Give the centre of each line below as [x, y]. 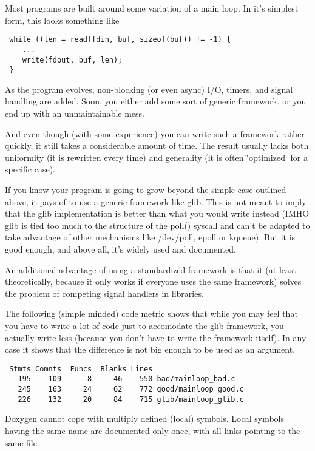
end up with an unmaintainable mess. [75, 113]
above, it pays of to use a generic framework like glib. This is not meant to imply [156, 201]
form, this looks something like [62, 20]
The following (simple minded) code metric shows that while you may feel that [151, 314]
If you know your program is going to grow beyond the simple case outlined [146, 189]
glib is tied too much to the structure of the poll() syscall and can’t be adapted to [157, 225]
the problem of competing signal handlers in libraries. [104, 293]
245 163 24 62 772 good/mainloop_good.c [131, 389]
